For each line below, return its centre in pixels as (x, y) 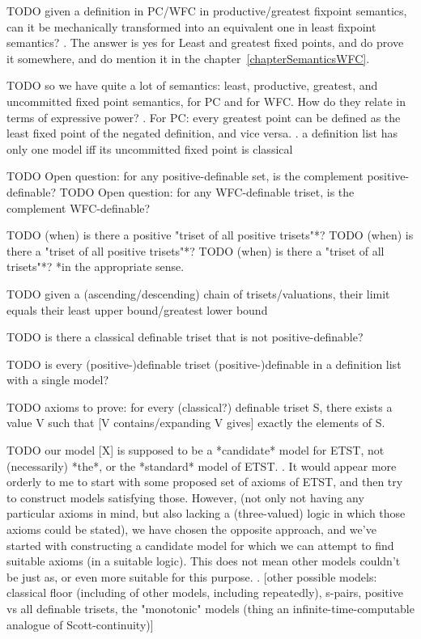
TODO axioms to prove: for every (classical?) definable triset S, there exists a (200, 406)
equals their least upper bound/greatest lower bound (137, 309)
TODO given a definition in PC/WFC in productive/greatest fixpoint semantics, (207, 11)
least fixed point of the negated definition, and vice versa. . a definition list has (202, 133)
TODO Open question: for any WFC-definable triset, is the (207, 191)
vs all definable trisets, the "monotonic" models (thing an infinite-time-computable (210, 608)
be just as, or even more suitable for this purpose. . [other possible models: (192, 576)
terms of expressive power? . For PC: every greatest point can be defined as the (204, 117)
